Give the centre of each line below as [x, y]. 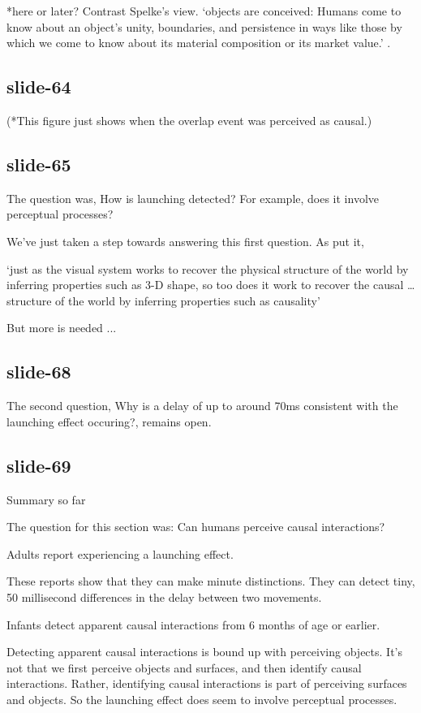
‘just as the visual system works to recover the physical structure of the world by [208, 268]
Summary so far [46, 499]
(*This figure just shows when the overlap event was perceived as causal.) [189, 120]
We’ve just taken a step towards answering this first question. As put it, [185, 241]
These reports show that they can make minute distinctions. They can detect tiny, [211, 581]
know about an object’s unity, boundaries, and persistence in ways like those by [204, 26]
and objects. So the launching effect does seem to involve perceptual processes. [202, 699]
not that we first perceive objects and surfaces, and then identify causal [184, 667]
